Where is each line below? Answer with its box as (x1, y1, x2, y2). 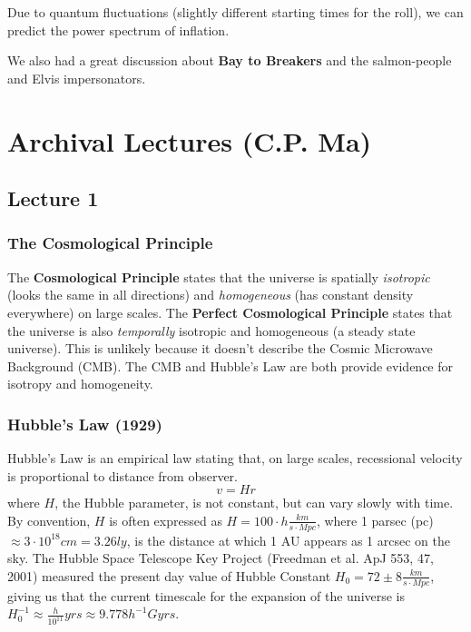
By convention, (7, 510, 91, 529)
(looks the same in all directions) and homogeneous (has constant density (7, 285, 414, 304)
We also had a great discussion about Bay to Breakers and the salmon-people (7, 51, 452, 70)
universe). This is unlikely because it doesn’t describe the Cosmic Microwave (7, 339, 433, 358)
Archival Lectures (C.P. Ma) (7, 122, 372, 159)
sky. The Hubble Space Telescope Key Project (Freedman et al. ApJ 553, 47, (7, 548, 434, 568)
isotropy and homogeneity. (7, 374, 153, 393)
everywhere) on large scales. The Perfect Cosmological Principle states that (7, 302, 453, 321)
